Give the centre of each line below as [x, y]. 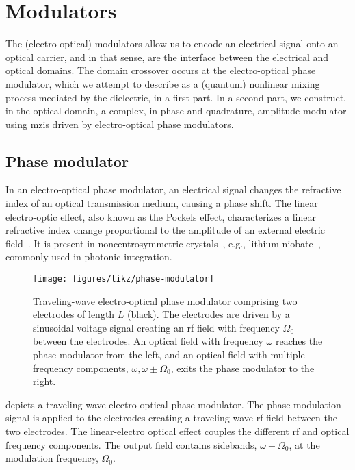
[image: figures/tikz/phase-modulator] [123, 279]
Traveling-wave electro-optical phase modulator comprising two [165, 300]
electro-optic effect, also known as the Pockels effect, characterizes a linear [161, 216]
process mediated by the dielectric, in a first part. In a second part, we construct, [176, 97]
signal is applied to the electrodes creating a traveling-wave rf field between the [171, 418]
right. [44, 381]
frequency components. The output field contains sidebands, [131, 444]
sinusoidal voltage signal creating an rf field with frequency [156, 327]
